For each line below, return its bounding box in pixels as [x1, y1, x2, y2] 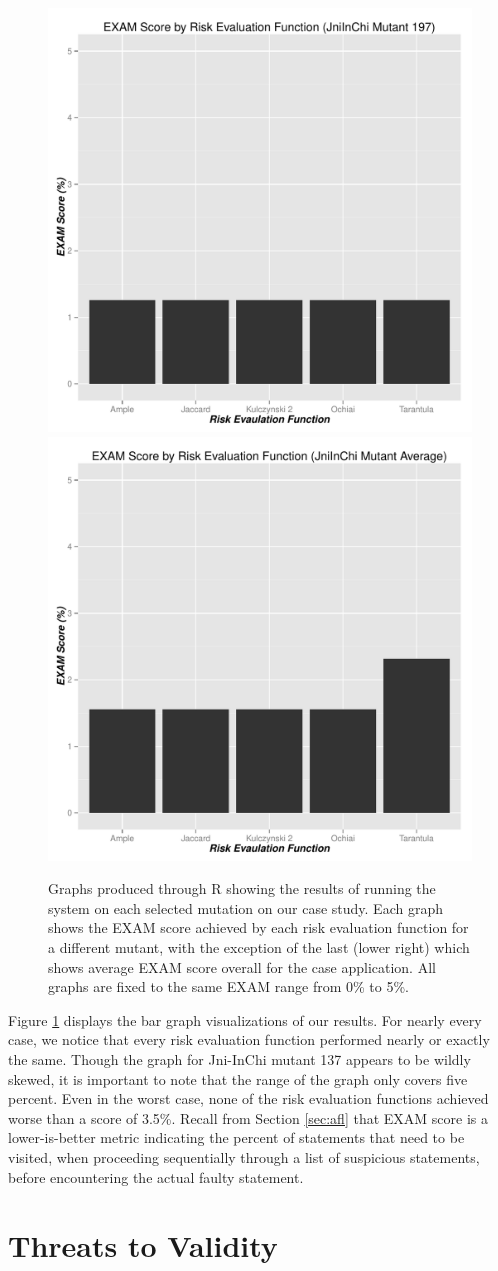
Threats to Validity [8, 1225, 278, 1266]
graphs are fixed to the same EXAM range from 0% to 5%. [48, 976, 409, 997]
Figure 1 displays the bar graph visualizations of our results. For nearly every [8, 1009, 482, 1030]
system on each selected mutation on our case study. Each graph [48, 897, 443, 918]
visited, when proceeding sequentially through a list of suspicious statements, [8, 1146, 480, 1167]
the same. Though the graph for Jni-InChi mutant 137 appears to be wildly [8, 1048, 471, 1069]
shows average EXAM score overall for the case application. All [48, 956, 436, 977]
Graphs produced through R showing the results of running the [48, 878, 436, 899]
